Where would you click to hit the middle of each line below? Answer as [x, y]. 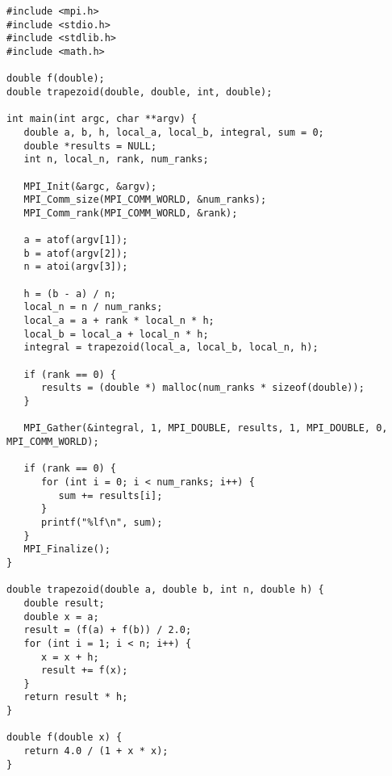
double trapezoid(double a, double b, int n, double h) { [165, 590]
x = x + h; [70, 657]
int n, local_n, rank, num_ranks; [116, 159]
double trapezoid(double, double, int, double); [140, 92]
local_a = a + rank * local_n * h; [119, 321]
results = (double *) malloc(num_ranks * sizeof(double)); [202, 388]
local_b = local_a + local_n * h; [116, 334]
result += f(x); [84, 671]
